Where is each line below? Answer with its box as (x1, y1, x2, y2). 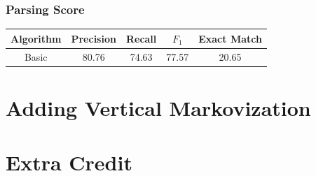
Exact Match (198, 31, 262, 45)
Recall (125, 31, 157, 45)
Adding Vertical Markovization (6, 93, 311, 122)
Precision (71, 31, 116, 45)
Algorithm (11, 31, 62, 45)
